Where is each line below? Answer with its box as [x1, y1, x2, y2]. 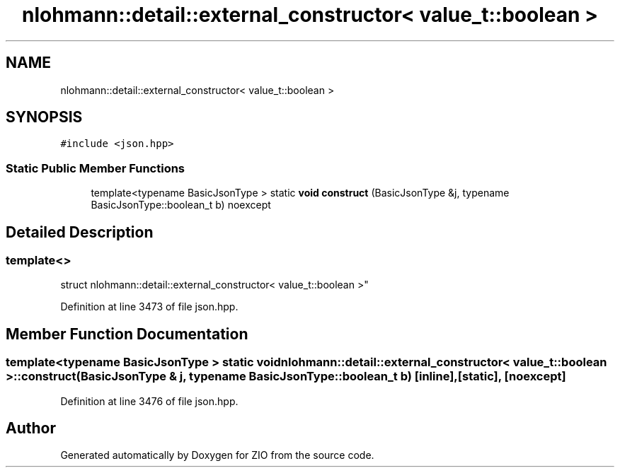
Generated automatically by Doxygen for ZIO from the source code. [60, 449, 374, 462]
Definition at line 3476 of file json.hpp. [60, 395, 239, 407]
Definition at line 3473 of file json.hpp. [60, 300, 239, 313]
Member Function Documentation [6, 325, 248, 343]
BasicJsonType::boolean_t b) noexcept [91, 199, 271, 211]
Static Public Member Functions [6, 160, 185, 175]
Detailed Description [6, 223, 154, 241]
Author [6, 419, 56, 438]
